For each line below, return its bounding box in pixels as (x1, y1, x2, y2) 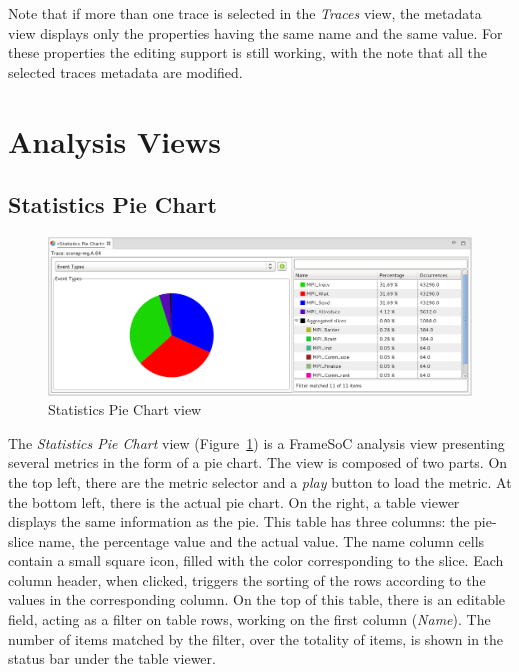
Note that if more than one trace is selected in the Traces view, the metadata (8, 3, 482, 23)
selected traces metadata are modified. (8, 61, 243, 82)
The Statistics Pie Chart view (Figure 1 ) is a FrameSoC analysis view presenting (8, 432, 505, 453)
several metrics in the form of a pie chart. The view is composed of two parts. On (8, 452, 508, 473)
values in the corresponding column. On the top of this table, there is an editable (8, 589, 506, 610)
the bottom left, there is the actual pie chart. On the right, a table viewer (8, 491, 460, 512)
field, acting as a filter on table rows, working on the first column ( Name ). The (8, 609, 491, 630)
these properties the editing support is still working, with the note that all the (8, 42, 487, 63)
